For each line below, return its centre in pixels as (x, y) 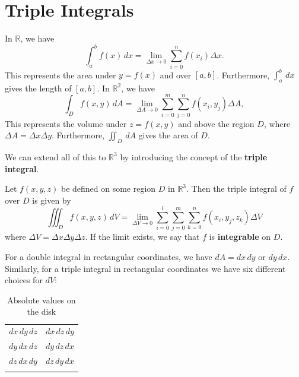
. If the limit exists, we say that (142, 237)
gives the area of (168, 135)
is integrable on (240, 237)
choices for (24, 280)
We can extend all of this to (55, 156)
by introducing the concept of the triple (194, 156)
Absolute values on (42, 300)
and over (176, 75)
